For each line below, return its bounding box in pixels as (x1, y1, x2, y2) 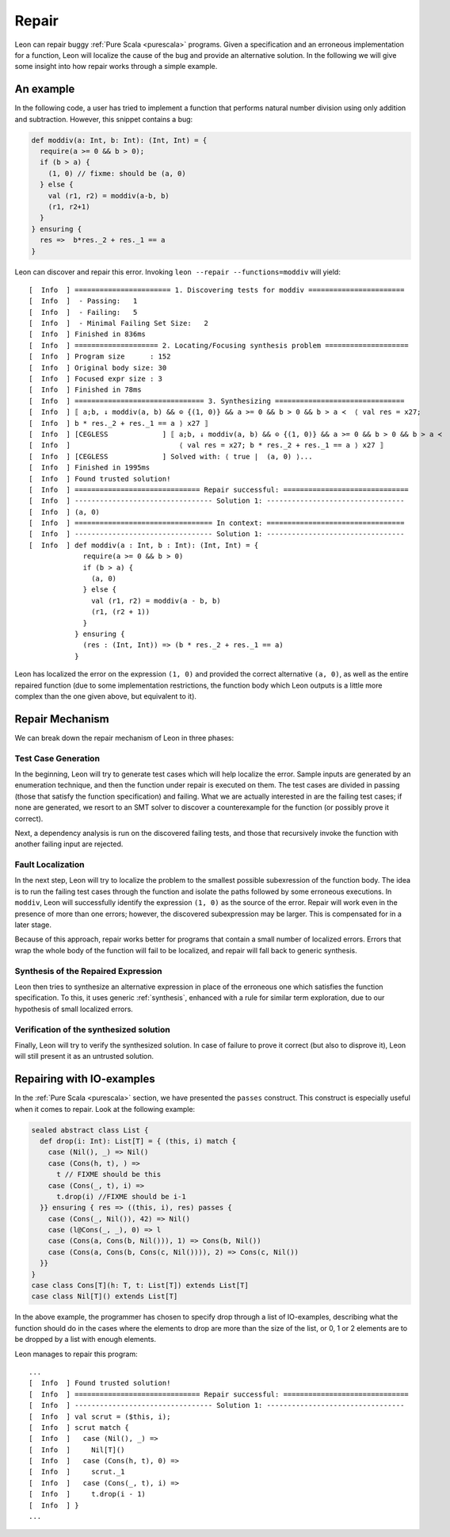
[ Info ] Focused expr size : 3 (29, 374, 162, 384)
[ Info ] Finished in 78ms (29, 385, 142, 394)
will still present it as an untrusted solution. (14, 1052, 154, 1061)
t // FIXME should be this (56, 1170, 162, 1179)
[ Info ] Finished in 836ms (29, 330, 147, 339)
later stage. (14, 920, 51, 929)
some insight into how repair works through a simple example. (14, 62, 218, 71)
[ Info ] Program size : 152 (29, 352, 171, 361)
